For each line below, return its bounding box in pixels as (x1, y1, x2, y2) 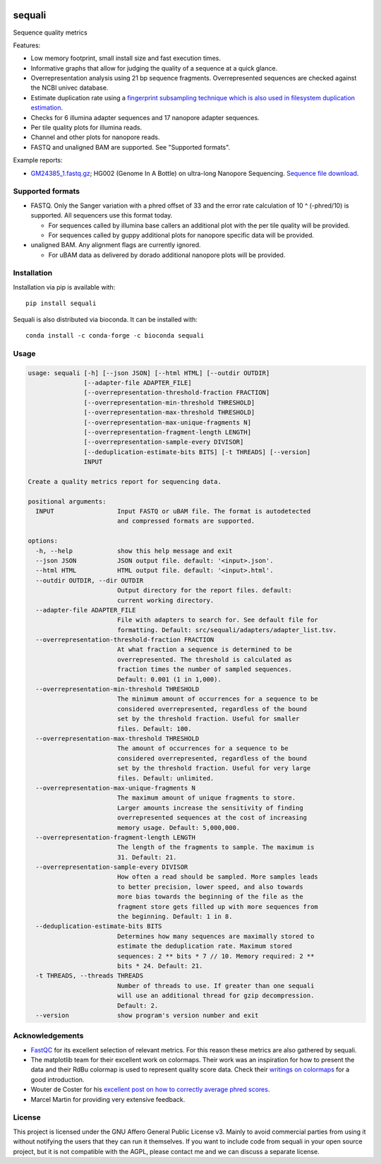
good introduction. (30, 1075, 85, 1083)
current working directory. (116, 596, 214, 604)
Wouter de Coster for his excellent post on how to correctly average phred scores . (30, 1085, 270, 1094)
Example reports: (13, 156, 63, 165)
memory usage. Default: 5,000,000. (116, 824, 241, 831)
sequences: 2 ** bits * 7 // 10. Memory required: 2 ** (116, 952, 315, 960)
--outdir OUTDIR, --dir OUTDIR (35, 576, 144, 584)
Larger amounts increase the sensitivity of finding (116, 804, 303, 812)
